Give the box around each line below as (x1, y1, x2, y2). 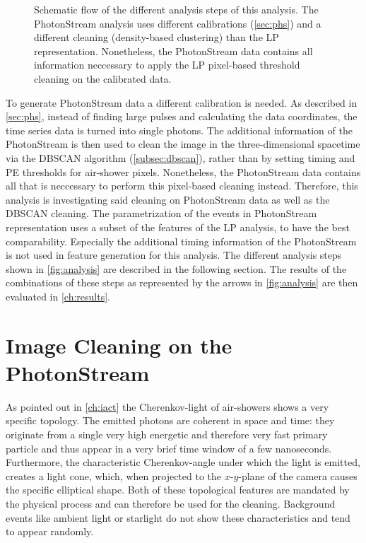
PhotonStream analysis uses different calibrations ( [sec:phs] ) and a (34, 16, 321, 30)
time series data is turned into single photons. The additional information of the (6, 122, 353, 137)
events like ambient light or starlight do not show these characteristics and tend (6, 510, 350, 525)
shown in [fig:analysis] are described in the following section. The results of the (6, 261, 347, 276)
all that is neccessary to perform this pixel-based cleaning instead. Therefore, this (6, 178, 358, 193)
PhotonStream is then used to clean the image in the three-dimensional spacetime (6, 136, 360, 151)
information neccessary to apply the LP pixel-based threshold (34, 57, 300, 72)
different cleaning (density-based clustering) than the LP (34, 30, 279, 45)
